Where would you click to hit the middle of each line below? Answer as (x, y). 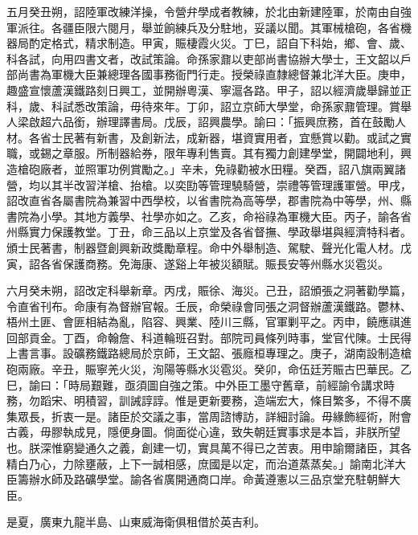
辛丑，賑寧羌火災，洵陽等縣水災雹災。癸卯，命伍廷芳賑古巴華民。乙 (231, 369)
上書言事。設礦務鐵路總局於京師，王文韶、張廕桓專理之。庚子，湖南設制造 (203, 353)
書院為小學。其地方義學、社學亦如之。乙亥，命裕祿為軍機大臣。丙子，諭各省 (209, 216)
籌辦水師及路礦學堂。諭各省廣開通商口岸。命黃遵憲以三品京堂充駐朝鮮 (203, 479)
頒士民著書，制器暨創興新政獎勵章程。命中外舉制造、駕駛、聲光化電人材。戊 (209, 247)
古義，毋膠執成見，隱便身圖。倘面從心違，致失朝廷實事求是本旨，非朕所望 (203, 432)
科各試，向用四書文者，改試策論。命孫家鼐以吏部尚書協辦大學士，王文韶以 (203, 58)
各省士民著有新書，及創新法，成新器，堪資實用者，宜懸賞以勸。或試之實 (220, 137)
